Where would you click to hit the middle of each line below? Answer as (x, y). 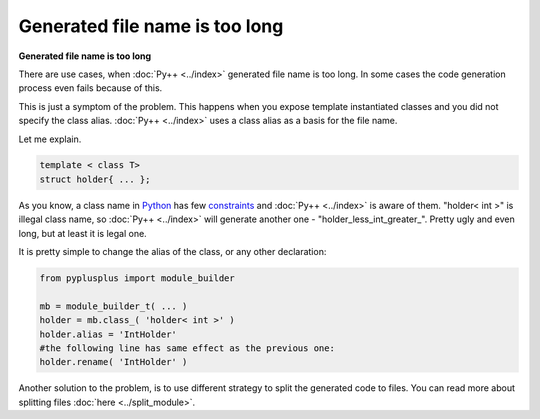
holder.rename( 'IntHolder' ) (113, 362)
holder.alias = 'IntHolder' (108, 334)
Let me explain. (50, 139)
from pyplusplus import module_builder (137, 278)
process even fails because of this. (90, 88)
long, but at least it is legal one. (82, 233)
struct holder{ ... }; (95, 179)
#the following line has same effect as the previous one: (187, 348)
